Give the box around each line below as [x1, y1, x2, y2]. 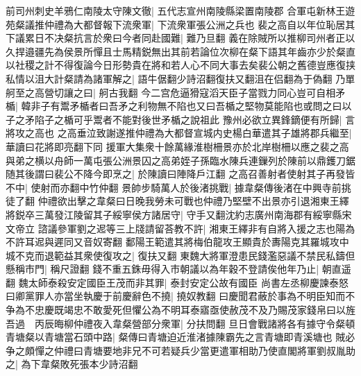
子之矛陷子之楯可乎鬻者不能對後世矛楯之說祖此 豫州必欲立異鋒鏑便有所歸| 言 [6, 112, 355, 126]
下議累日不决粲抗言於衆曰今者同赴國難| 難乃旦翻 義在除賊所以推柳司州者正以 [6, 31, 355, 45]
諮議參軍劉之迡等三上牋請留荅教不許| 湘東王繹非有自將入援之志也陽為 [37, 221, 355, 235]
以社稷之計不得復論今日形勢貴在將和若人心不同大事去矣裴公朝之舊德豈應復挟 [6, 58, 355, 72]
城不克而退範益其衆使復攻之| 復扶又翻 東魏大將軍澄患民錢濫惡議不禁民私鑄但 [6, 248, 355, 262]
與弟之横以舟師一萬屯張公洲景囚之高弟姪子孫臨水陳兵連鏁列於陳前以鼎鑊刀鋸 [6, 153, 355, 167]
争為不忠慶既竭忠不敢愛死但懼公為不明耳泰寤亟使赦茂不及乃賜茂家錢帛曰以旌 [6, 302, 355, 317]
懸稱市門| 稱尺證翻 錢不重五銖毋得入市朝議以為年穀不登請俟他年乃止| [6, 262, 319, 276]
